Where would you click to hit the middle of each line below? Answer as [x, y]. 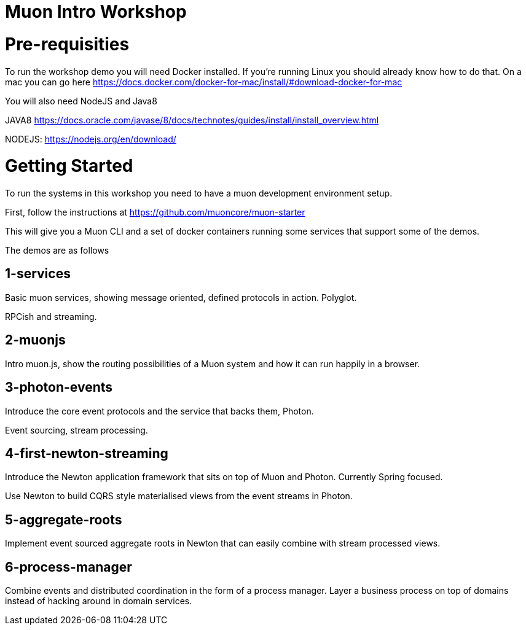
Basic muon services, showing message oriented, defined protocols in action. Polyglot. [181, 297]
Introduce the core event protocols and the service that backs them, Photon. [159, 411]
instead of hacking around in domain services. [99, 601]
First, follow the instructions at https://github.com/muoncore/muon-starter [155, 212]
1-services [38, 274]
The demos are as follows [57, 250]
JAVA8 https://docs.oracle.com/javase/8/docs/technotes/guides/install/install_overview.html [192, 120]
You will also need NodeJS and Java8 [81, 101]
